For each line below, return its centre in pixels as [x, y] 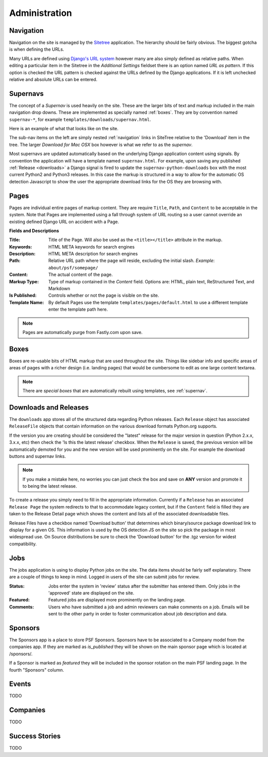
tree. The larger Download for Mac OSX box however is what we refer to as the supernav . [101, 145]
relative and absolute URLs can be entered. [53, 80]
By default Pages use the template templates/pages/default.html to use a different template [148, 302]
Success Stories [35, 736]
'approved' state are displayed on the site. [91, 593]
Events [20, 684]
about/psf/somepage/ [73, 268]
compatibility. [23, 544]
